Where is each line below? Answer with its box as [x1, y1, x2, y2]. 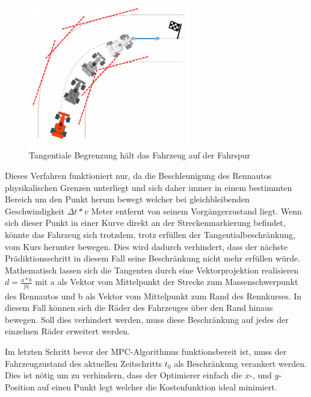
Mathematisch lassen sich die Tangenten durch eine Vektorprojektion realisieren [5, 263, 299, 276]
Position [5, 380, 35, 393]
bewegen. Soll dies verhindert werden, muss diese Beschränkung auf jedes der [5, 313, 289, 325]
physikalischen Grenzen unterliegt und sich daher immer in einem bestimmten [5, 181, 292, 193]
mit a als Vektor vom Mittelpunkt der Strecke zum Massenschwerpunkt [35, 275, 298, 288]
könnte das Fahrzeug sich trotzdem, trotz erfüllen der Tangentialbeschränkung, [5, 228, 295, 240]
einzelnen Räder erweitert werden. [5, 325, 130, 337]
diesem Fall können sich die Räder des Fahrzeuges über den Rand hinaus [5, 301, 273, 314]
